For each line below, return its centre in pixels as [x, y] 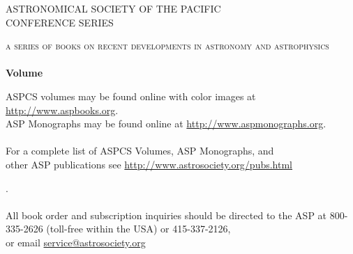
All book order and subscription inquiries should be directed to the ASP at [166, 215]
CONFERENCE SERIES [60, 22]
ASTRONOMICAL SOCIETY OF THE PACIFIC [113, 8]
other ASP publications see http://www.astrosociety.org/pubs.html [149, 164]
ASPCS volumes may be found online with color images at [131, 96]
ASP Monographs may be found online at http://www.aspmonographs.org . [166, 124]
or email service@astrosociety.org [76, 242]
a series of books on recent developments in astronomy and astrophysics [167, 46]
